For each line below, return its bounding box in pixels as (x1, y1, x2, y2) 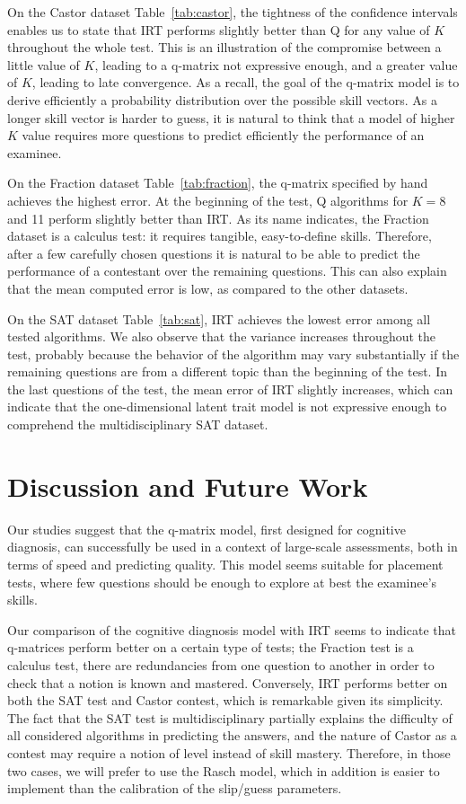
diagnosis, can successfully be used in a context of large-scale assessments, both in (7, 537, 458, 556)
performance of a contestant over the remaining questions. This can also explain (7, 261, 447, 280)
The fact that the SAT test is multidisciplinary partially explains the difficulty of (7, 708, 453, 727)
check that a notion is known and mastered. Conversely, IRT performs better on (7, 673, 448, 692)
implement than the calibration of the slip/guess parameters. (7, 779, 342, 798)
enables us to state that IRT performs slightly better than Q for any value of (7, 20, 430, 39)
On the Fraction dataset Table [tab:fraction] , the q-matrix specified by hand (7, 173, 428, 192)
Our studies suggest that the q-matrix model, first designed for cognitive (7, 519, 406, 538)
